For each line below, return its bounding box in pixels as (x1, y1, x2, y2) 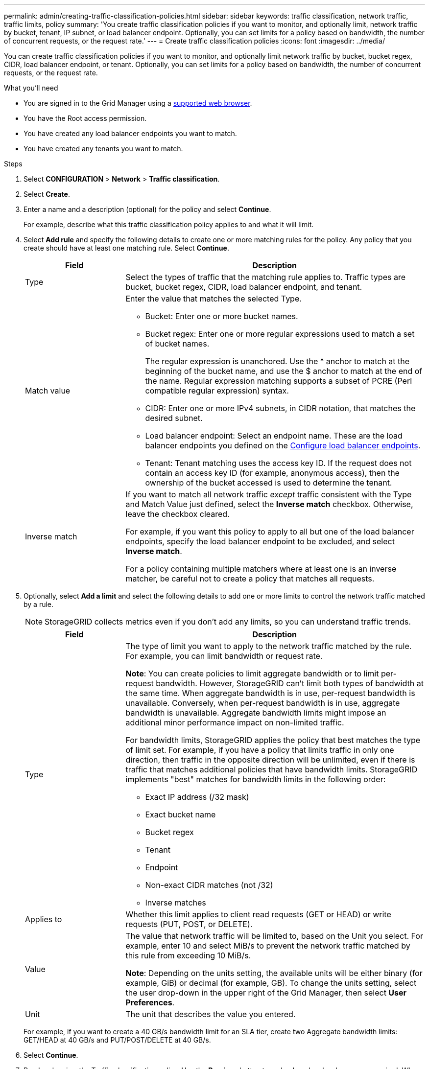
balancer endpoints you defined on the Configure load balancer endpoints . (145, 441, 421, 450)
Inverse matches (145, 898, 206, 907)
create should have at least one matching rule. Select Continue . (24, 244, 229, 252)
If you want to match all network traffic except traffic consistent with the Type (125, 489, 412, 499)
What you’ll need (4, 84, 58, 92)
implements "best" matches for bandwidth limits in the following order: (125, 774, 386, 784)
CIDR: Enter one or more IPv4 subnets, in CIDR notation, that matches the (145, 403, 416, 413)
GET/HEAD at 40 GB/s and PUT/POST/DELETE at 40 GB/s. (24, 1036, 211, 1044)
